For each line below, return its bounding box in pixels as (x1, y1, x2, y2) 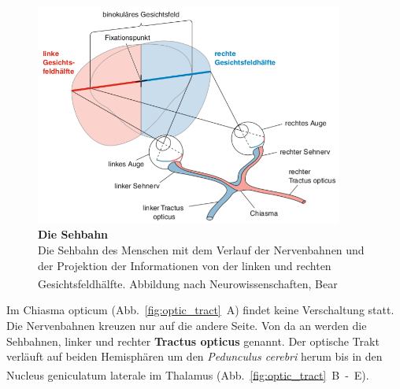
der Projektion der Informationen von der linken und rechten (38, 257, 331, 273)
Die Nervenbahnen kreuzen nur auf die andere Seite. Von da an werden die (6, 317, 367, 333)
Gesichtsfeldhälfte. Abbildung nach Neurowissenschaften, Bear (38, 275, 338, 291)
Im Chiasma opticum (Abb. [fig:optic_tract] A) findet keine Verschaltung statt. (6, 302, 394, 318)
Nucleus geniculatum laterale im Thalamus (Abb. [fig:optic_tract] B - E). (6, 366, 369, 383)
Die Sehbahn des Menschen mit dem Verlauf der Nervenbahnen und (38, 241, 365, 257)
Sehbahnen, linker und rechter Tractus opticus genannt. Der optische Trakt (6, 332, 380, 349)
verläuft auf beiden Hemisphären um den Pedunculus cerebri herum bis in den (6, 348, 383, 365)
